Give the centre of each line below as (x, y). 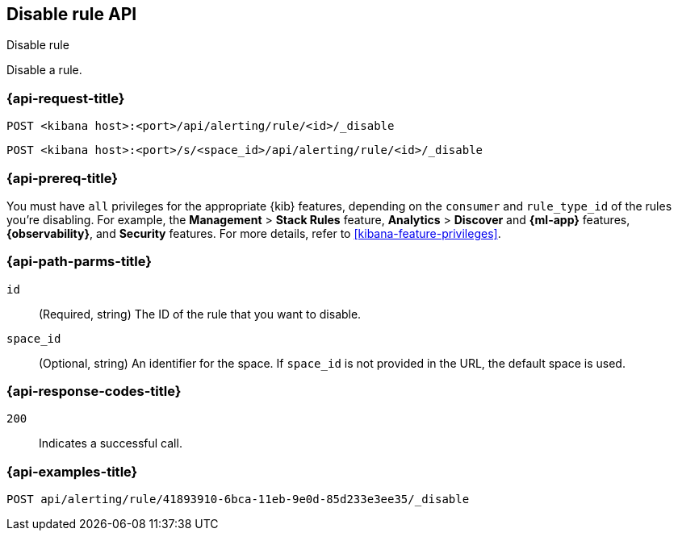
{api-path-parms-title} (79, 262)
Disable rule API (72, 14)
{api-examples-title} (72, 471)
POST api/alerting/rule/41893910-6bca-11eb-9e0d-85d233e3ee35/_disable (238, 500)
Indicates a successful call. (111, 443)
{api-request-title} (66, 98)
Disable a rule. (44, 70)
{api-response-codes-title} (94, 391)
